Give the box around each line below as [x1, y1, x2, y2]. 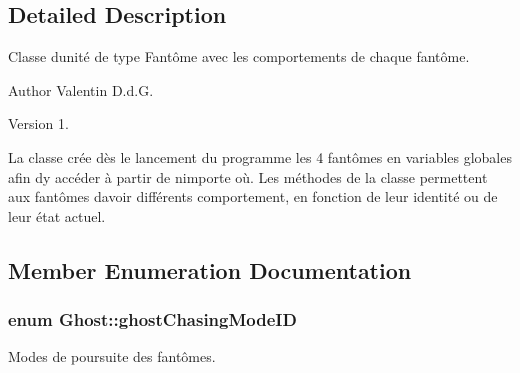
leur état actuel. [8, 205, 106, 226]
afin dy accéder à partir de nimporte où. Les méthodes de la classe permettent [8, 166, 488, 187]
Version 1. [8, 113, 69, 134]
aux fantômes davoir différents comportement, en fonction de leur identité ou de [8, 186, 498, 207]
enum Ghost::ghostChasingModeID [8, 307, 297, 332]
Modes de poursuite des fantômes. [8, 346, 216, 367]
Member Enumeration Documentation [8, 254, 412, 285]
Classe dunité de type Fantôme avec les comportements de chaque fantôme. [8, 46, 470, 67]
